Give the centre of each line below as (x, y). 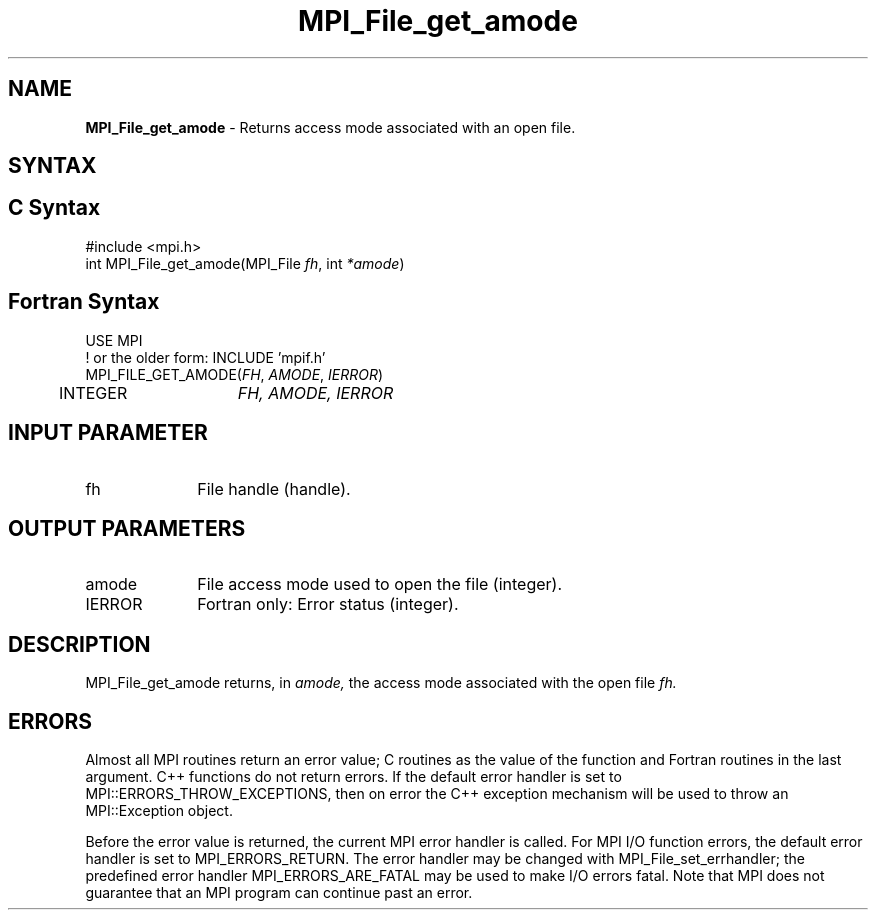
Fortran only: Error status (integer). (328, 604)
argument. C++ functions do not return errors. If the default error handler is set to (353, 777)
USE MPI (114, 340)
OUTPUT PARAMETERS (127, 528)
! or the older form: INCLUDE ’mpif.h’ (205, 357)
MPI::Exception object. (159, 811)
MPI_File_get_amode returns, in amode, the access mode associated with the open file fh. (381, 683)
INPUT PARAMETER (108, 433)
